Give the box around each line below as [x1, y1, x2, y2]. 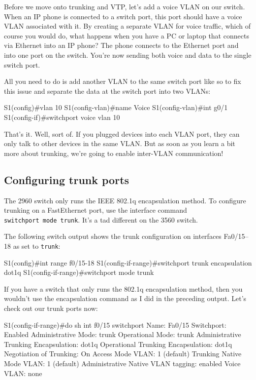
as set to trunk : [13, 240, 61, 251]
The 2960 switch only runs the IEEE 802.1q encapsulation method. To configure [4, 195, 246, 205]
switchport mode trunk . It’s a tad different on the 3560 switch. [4, 214, 198, 225]
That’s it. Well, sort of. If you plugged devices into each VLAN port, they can [4, 128, 240, 139]
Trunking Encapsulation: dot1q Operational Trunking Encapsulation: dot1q [4, 339, 232, 349]
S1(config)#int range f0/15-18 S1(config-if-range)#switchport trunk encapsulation [4, 257, 252, 267]
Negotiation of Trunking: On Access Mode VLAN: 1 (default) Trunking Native [4, 348, 242, 359]
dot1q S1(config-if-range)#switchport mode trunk [4, 267, 154, 277]
